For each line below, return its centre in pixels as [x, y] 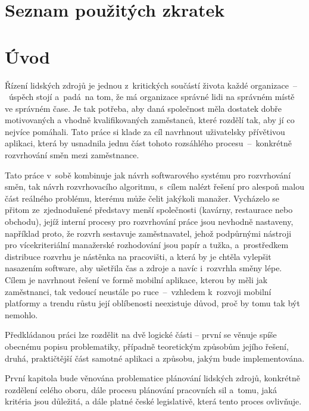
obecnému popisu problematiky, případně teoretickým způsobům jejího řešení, [147, 346]
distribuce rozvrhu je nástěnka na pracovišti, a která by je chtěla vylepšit [138, 256]
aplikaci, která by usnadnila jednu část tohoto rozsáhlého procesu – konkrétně [148, 143]
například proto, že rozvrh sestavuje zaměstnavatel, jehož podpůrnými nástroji [148, 233]
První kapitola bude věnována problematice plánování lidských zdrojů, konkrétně [152, 378]
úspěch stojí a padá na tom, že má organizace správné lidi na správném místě [152, 97]
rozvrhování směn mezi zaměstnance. [72, 155]
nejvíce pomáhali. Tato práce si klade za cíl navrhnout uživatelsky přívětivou [145, 131]
